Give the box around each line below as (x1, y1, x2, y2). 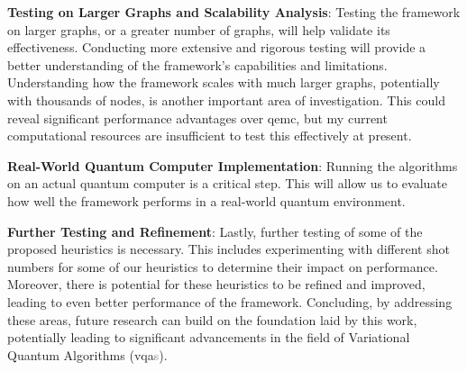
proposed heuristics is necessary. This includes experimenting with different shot (7, 240, 450, 258)
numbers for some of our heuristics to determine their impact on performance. (7, 257, 438, 276)
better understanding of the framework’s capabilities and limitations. (7, 55, 388, 74)
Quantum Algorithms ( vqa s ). (7, 345, 168, 364)
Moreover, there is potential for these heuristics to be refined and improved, (7, 275, 426, 294)
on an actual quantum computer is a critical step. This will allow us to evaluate (7, 174, 448, 193)
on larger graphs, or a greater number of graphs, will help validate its (7, 20, 390, 39)
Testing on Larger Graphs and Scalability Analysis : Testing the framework (7, 3, 461, 21)
